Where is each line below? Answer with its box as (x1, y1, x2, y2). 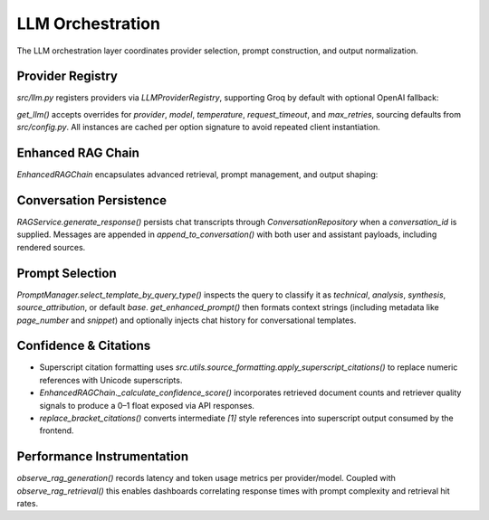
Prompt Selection (16, 265, 117, 280)
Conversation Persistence (16, 193, 168, 208)
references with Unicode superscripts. (39, 374, 183, 385)
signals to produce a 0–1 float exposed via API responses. (39, 400, 255, 411)
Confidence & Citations (16, 338, 151, 354)
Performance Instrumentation (16, 449, 189, 465)
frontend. (39, 425, 74, 436)
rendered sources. (16, 241, 86, 252)
